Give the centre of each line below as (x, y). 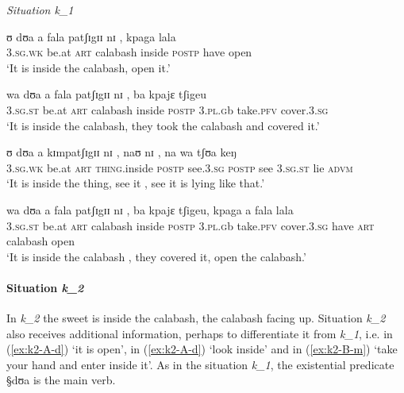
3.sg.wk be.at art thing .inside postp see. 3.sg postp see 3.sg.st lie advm (180, 167)
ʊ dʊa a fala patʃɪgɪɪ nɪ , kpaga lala (91, 36)
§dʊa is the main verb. (61, 380)
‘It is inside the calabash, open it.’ (88, 67)
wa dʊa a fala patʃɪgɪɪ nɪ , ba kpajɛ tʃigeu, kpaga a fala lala (150, 209)
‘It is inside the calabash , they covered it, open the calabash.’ (156, 256)
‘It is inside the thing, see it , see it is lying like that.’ (136, 183)
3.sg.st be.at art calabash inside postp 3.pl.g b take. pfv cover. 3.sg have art (190, 225)
